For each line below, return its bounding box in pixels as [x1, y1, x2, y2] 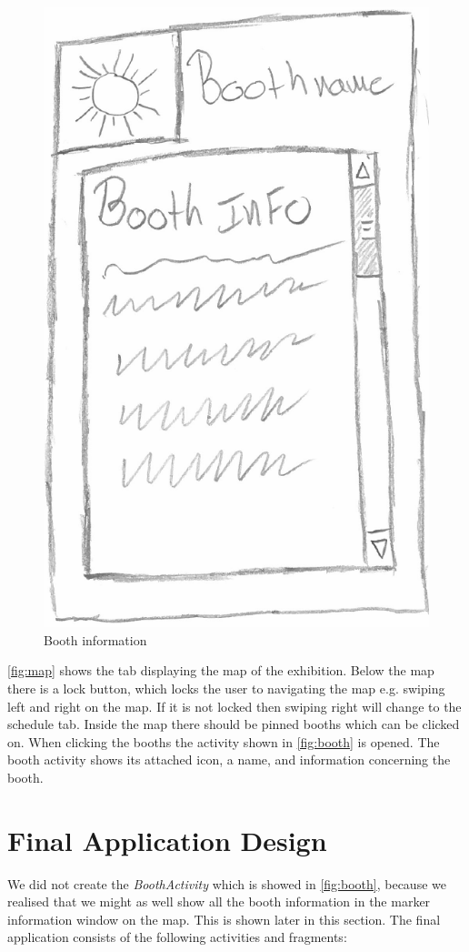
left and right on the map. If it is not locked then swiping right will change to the [7, 696, 462, 715]
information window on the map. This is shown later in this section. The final [7, 909, 441, 928]
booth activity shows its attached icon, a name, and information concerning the [7, 750, 451, 769]
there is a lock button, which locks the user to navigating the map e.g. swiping [7, 678, 445, 697]
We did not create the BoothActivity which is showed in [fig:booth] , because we [7, 874, 446, 893]
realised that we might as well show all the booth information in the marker [7, 892, 431, 911]
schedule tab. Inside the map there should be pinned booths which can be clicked [7, 714, 460, 734]
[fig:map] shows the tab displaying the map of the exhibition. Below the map [7, 661, 434, 680]
